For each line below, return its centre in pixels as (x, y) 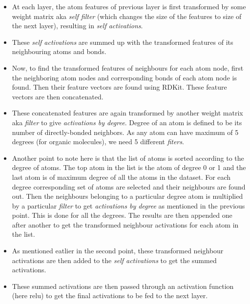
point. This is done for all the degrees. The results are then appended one (122, 215)
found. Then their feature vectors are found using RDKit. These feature (119, 87)
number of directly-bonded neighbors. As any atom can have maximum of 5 (125, 132)
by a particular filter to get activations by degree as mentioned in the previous (128, 205)
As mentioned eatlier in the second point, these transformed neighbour (118, 251)
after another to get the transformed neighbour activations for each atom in (125, 224)
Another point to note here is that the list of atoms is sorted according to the (128, 158)
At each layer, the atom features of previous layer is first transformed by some (129, 6)
